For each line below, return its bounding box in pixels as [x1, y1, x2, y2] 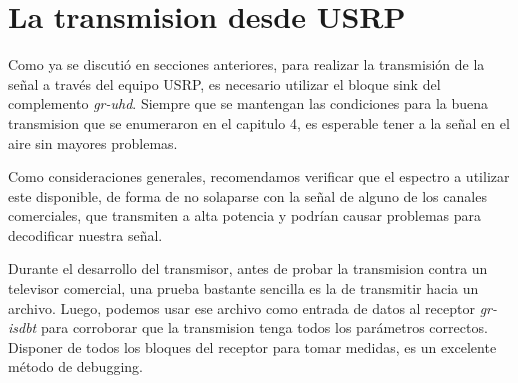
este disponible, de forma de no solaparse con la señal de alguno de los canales [8, 185, 487, 206]
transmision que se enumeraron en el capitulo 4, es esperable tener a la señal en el [8, 112, 510, 133]
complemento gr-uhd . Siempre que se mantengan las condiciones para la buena [8, 93, 489, 114]
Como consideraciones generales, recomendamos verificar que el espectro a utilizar [8, 166, 510, 187]
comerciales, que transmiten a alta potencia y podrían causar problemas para [8, 205, 482, 226]
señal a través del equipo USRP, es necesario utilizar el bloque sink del [8, 73, 441, 94]
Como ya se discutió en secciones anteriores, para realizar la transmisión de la [8, 54, 485, 75]
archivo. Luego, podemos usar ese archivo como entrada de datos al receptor [8, 297, 475, 318]
